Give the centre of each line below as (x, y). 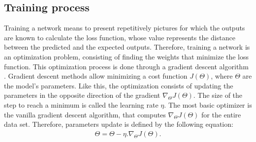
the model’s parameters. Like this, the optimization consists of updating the (119, 85)
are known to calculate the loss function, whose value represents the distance (120, 37)
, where (222, 76)
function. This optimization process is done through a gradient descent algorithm (126, 66)
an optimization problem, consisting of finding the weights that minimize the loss (127, 56)
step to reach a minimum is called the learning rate (81, 104)
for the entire (221, 114)
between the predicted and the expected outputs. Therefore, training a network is (127, 47)
